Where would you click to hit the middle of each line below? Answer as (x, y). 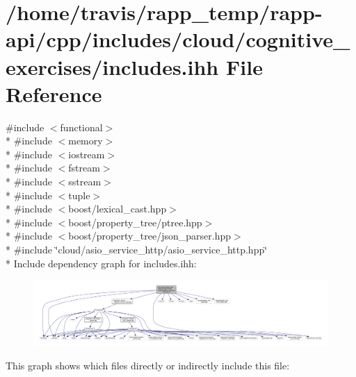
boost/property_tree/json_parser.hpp (150, 236)
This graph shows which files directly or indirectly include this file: (148, 366)
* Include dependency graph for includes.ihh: (101, 263)
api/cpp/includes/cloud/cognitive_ (178, 39)
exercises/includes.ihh (112, 66)
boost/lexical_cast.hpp (118, 209)
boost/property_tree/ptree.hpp (135, 222)
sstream (85, 182)
